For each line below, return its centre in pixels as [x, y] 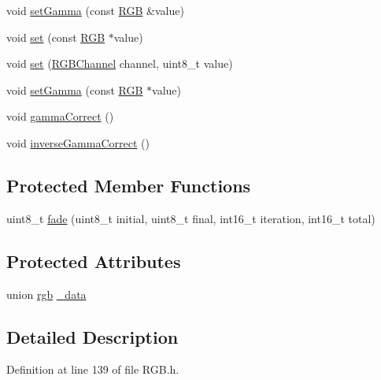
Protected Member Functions [129, 185]
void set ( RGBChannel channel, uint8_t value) [120, 63]
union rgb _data [46, 294]
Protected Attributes [94, 261]
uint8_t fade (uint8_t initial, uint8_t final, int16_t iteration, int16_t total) [191, 218]
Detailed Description [92, 336]
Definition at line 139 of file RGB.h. [93, 369]
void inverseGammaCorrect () [78, 142]
